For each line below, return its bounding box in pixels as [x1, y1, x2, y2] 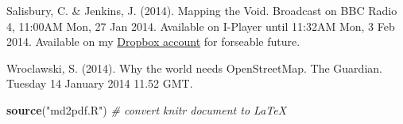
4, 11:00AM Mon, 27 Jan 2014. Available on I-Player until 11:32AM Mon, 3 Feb [6, 17, 395, 34]
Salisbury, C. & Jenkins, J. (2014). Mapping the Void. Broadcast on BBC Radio [6, 2, 397, 18]
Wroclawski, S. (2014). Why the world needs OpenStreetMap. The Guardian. [6, 59, 382, 76]
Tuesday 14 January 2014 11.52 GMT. [6, 75, 193, 92]
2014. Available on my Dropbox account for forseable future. [6, 33, 300, 50]
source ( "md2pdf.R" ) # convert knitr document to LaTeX [6, 101, 287, 118]
